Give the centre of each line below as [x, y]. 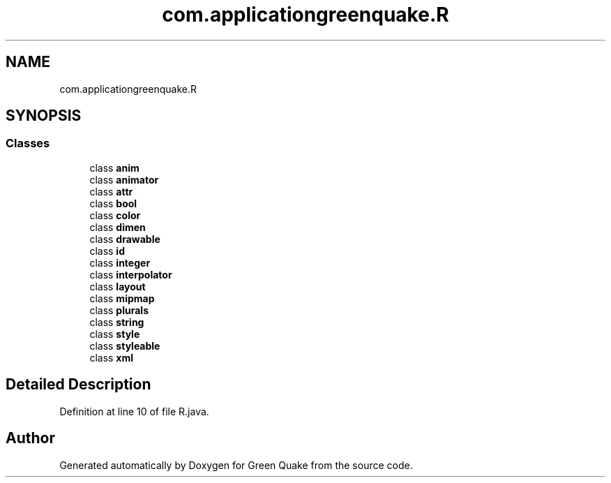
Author [30, 438]
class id [107, 251]
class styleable [125, 345]
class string [117, 322]
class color [115, 215]
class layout [118, 286]
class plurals [119, 310]
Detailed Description [78, 385]
